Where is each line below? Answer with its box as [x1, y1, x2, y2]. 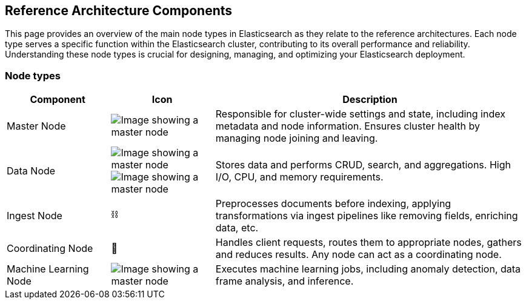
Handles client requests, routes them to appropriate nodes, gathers [215, 236, 522, 249]
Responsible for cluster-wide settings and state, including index [215, 108, 505, 121]
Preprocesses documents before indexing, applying [215, 197, 451, 210]
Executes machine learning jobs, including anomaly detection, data [215, 263, 521, 276]
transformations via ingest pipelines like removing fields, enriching [215, 210, 518, 222]
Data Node [7, 165, 56, 177]
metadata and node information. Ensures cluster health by [215, 120, 480, 133]
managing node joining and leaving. [215, 132, 378, 145]
